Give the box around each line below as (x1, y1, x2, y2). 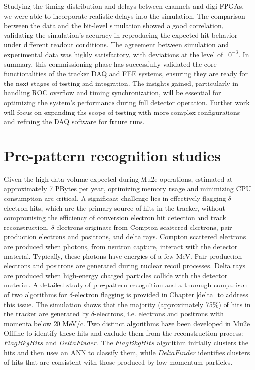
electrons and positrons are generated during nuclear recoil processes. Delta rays (4, 260, 246, 271)
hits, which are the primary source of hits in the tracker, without (29, 202, 226, 213)
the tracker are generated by (4, 309, 89, 319)
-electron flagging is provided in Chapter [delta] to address (72, 289, 248, 299)
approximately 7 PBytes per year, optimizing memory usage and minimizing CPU (4, 183, 251, 194)
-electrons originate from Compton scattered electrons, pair (54, 222, 232, 232)
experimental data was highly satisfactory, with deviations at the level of (4, 49, 223, 59)
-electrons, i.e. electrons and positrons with (94, 309, 224, 319)
